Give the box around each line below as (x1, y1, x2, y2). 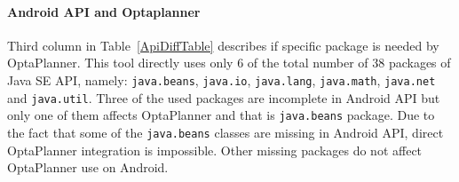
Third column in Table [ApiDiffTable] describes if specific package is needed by (7, 36, 439, 54)
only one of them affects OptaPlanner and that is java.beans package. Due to (7, 106, 435, 124)
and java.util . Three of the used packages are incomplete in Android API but (7, 88, 440, 107)
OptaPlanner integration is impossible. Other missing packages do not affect (7, 140, 423, 159)
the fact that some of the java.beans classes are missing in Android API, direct (7, 123, 444, 141)
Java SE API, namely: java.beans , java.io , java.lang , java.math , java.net (7, 70, 436, 89)
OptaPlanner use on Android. (7, 158, 169, 177)
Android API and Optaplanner (7, 2, 201, 20)
